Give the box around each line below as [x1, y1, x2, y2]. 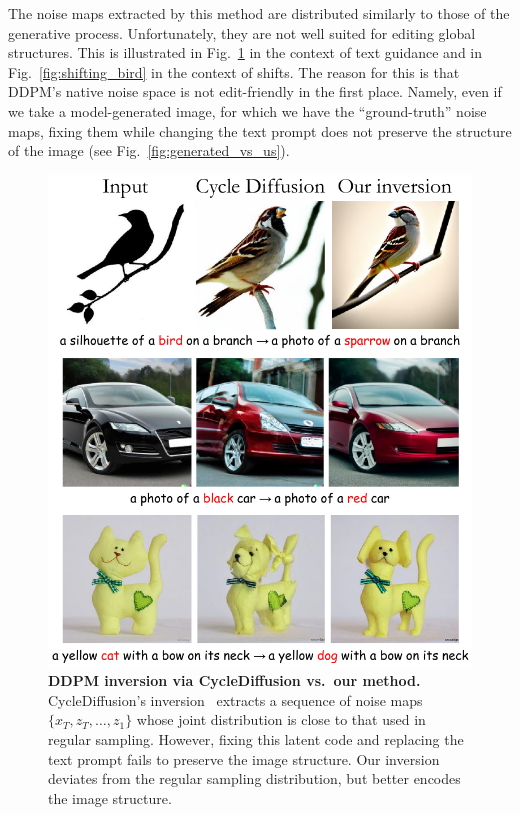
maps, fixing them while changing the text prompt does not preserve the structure [8, 120, 512, 141]
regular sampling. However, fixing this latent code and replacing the [48, 728, 464, 749]
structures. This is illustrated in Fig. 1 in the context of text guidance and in [8, 42, 483, 63]
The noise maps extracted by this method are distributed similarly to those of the [8, 3, 510, 23]
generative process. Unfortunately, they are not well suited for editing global [8, 22, 476, 43]
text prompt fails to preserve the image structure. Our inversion [48, 748, 440, 769]
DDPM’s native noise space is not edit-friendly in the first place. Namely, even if [8, 81, 502, 102]
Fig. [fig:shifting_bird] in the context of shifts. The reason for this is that [8, 61, 460, 82]
